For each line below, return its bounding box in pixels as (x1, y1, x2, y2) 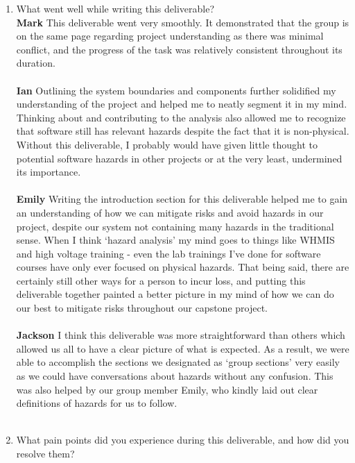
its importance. (16, 165, 81, 179)
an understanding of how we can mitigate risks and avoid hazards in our (16, 205, 324, 219)
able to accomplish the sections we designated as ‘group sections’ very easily (16, 355, 340, 369)
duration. (16, 56, 55, 70)
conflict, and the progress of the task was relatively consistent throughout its (16, 42, 343, 56)
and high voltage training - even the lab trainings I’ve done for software (16, 246, 321, 260)
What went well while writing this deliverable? (16, 1, 215, 15)
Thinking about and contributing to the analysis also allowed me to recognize (16, 110, 346, 124)
